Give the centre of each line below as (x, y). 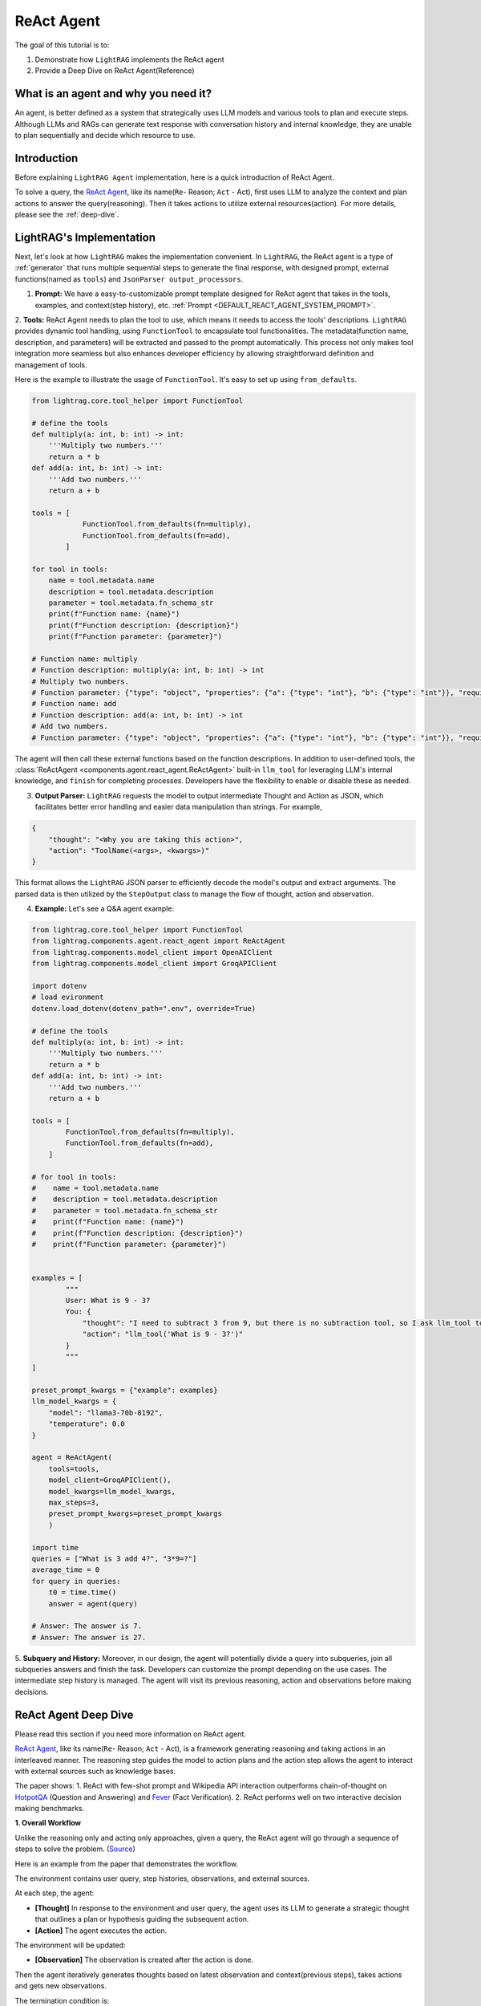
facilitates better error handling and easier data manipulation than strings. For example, (178, 807)
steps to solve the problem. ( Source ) (75, 1849)
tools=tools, (74, 1469)
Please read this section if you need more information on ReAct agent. (130, 1734)
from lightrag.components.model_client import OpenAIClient (152, 952)
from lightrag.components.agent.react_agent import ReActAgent (159, 941)
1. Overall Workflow (48, 1823)
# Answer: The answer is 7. (87, 1626)
